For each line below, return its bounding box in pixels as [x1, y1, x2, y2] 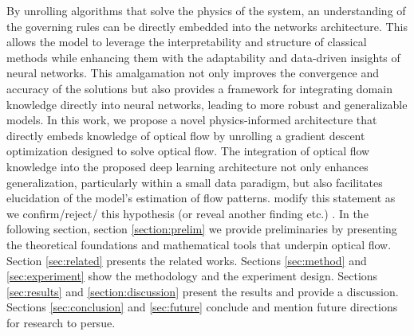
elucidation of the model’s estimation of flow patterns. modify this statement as [6, 189, 396, 206]
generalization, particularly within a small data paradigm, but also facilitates [6, 174, 383, 190]
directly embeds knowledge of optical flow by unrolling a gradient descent [6, 127, 365, 143]
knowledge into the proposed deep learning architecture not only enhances [6, 158, 369, 174]
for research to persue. [6, 314, 116, 330]
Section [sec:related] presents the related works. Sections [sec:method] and [6, 252, 367, 268]
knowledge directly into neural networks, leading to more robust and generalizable [6, 96, 408, 112]
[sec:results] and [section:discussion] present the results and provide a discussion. [6, 283, 399, 299]
